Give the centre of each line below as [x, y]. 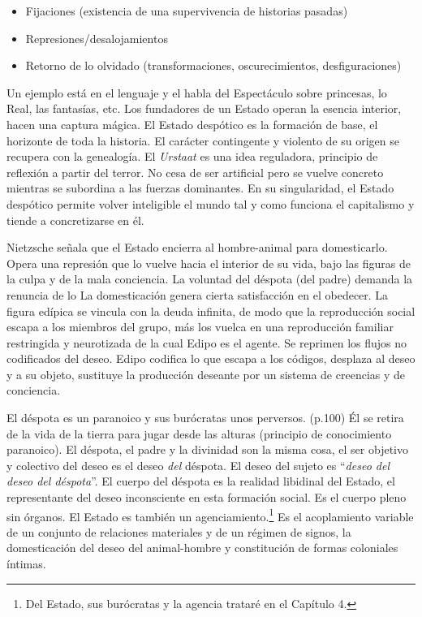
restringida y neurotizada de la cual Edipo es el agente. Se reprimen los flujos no [207, 342]
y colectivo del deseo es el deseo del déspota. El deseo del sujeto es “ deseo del [198, 465]
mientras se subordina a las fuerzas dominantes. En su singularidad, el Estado [200, 188]
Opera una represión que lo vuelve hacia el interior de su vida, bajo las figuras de [209, 263]
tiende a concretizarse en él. [75, 220]
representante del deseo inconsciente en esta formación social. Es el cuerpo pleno [207, 497]
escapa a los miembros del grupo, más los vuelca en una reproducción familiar [200, 327]
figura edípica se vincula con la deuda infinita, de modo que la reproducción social [211, 311]
